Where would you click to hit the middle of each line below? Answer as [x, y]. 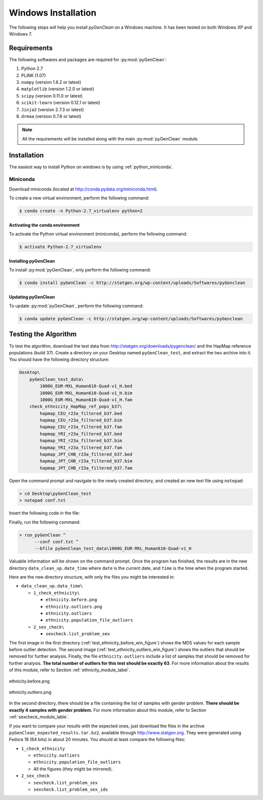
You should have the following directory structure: [59, 360]
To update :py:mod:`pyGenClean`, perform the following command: [76, 306]
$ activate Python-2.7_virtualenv [60, 247]
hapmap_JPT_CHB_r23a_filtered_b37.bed [86, 454]
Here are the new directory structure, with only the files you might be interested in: [92, 577]
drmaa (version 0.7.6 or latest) [51, 116]
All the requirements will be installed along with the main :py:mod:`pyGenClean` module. [111, 138]
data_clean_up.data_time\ [52, 586]
